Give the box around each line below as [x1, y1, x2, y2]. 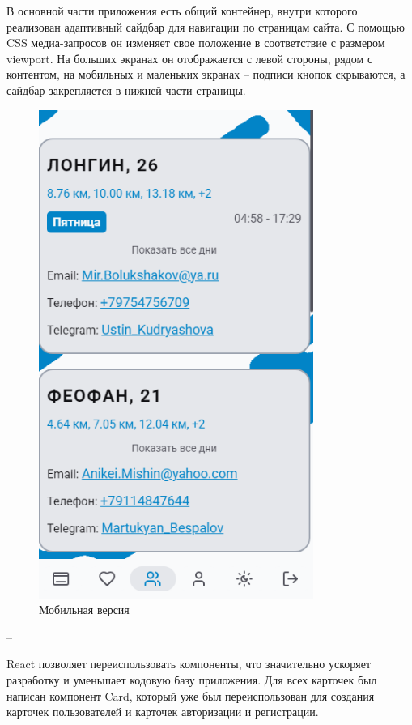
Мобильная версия [39, 601, 130, 618]
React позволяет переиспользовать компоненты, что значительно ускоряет [6, 655, 372, 672]
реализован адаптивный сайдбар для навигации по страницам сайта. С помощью [6, 18, 405, 35]
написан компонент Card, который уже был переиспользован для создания [6, 687, 375, 704]
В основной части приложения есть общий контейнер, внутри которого [6, 2, 358, 19]
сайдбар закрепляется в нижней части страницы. [6, 81, 246, 98]
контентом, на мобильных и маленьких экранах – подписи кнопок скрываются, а [6, 66, 406, 83]
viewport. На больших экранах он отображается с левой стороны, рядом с [6, 49, 373, 66]
